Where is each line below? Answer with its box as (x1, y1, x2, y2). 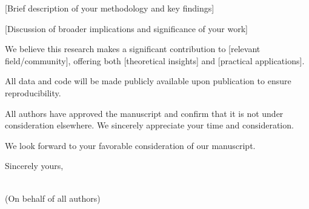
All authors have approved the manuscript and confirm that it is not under (5, 107, 284, 119)
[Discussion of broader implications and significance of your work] (5, 22, 248, 35)
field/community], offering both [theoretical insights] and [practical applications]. (5, 54, 305, 67)
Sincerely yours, (5, 159, 64, 172)
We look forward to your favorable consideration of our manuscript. (5, 139, 256, 151)
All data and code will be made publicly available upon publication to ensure (5, 75, 291, 87)
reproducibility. (5, 86, 61, 99)
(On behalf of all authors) (5, 191, 101, 204)
